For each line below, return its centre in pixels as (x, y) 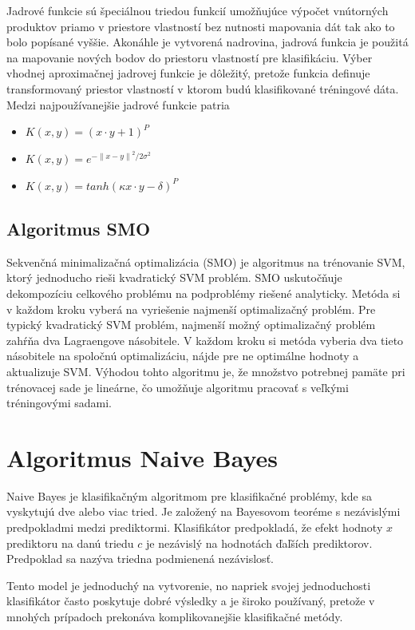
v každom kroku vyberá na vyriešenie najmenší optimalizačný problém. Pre (191, 309)
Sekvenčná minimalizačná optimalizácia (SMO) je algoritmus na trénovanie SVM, (206, 262)
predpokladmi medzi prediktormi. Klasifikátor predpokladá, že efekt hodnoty (195, 527)
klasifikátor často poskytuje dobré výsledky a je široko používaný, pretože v (191, 601)
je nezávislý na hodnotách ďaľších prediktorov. (259, 543)
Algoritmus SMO (79, 228)
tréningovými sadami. (59, 403)
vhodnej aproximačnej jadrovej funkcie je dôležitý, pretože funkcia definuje (188, 73)
